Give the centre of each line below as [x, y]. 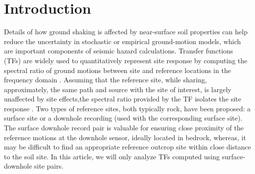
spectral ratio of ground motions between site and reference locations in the [117, 70]
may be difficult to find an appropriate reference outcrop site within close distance [127, 147]
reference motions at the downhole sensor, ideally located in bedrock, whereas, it [125, 137]
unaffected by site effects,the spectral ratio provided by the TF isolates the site [123, 99]
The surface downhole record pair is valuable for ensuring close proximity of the [124, 128]
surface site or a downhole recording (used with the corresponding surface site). [123, 118]
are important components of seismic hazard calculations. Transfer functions [119, 51]
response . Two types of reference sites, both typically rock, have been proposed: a [127, 108]
